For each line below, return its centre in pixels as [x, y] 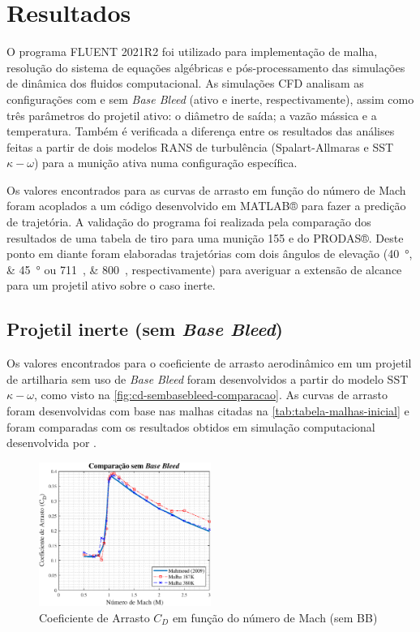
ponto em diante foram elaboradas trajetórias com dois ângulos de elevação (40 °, [210, 254]
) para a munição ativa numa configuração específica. [165, 163]
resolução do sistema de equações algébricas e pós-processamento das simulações [206, 67]
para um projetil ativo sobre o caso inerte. [111, 285]
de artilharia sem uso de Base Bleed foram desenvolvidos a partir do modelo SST [208, 378]
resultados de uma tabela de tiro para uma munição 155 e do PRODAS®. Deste [205, 237]
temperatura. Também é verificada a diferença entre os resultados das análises [201, 131]
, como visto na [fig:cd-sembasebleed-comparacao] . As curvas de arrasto [211, 395]
